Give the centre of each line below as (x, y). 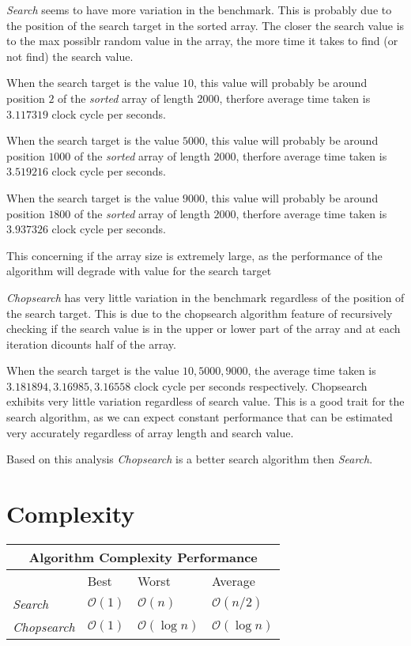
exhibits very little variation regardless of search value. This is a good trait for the (205, 401)
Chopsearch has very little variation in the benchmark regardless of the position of (205, 297)
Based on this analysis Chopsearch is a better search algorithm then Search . (190, 459)
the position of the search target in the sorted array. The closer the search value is (205, 25)
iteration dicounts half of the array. (91, 344)
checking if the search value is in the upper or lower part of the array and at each (204, 329)
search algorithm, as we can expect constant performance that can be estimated (200, 417)
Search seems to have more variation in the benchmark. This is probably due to (199, 9)
